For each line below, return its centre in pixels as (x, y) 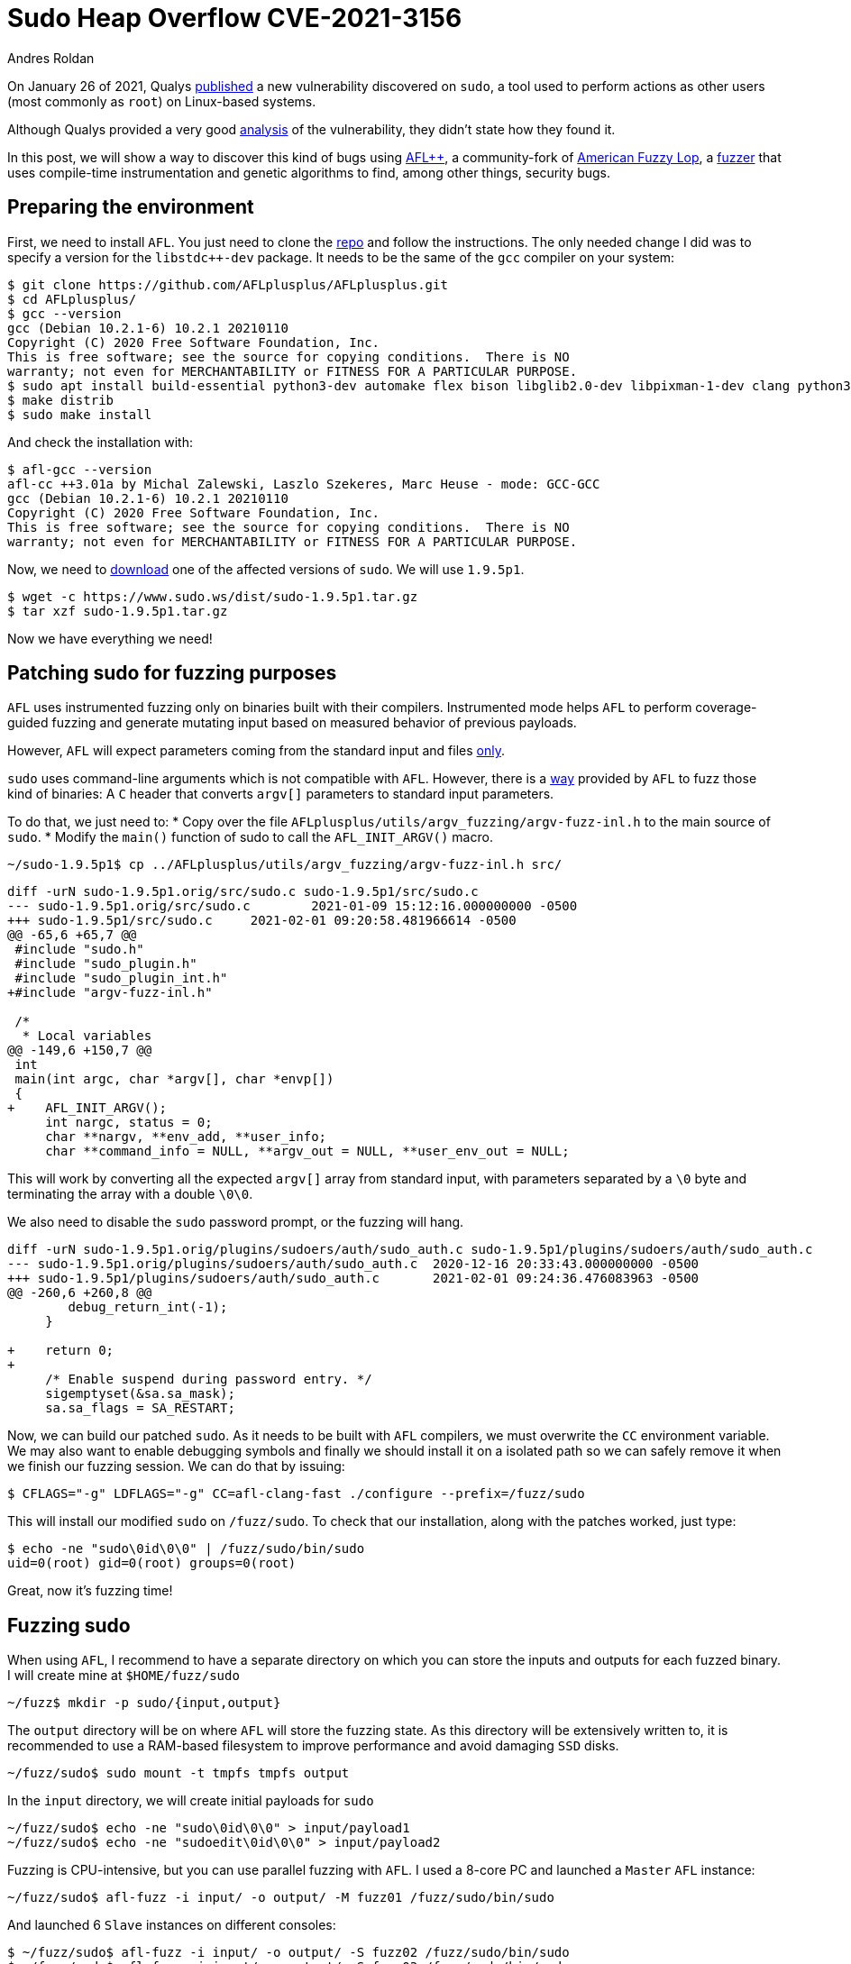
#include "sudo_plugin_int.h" (121, 978)
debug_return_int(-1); (148, 1307)
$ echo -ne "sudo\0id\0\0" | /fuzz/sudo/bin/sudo (186, 1549)
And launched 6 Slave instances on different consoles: (172, 1925)
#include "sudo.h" (79, 950)
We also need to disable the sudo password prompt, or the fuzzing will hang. (236, 1222)
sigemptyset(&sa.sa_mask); (140, 1394)
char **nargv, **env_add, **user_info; (186, 1137)
